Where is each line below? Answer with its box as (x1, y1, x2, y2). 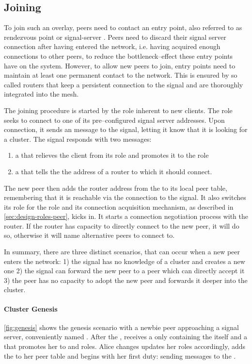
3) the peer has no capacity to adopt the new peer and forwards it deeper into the (4, 275, 248, 285)
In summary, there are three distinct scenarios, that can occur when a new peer (4, 247, 240, 257)
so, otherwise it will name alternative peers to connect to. (4, 230, 175, 240)
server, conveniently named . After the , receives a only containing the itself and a (4, 331, 248, 342)
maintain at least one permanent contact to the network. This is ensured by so (4, 70, 237, 80)
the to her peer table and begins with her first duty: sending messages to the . (4, 350, 236, 361)
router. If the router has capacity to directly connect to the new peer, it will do (4, 220, 239, 231)
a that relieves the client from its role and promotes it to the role (15, 150, 209, 160)
